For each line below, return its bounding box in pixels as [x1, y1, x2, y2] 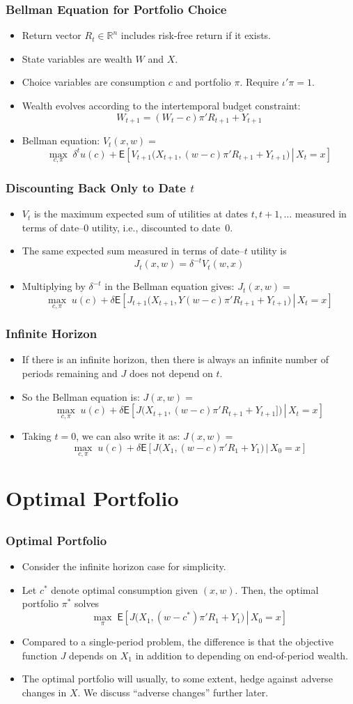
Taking [22, 429, 52, 443]
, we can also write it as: [76, 429, 180, 443]
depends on [69, 648, 118, 662]
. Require [240, 75, 279, 89]
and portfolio [175, 75, 231, 89]
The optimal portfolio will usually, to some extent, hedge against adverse [22, 671, 333, 686]
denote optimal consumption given [51, 582, 198, 597]
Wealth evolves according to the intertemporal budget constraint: [22, 98, 301, 112]
